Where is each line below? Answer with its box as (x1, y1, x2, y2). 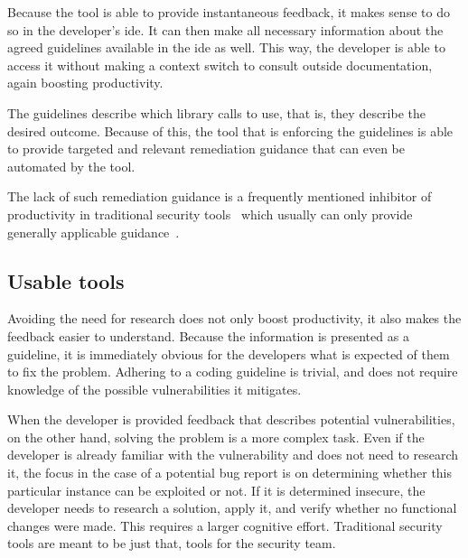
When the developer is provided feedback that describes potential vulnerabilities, (7, 410, 455, 429)
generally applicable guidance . (7, 222, 180, 241)
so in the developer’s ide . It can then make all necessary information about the (7, 20, 444, 39)
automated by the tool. (7, 156, 136, 175)
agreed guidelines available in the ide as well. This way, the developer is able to (7, 38, 445, 57)
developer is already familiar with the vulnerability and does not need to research (7, 445, 459, 464)
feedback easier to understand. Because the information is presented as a (7, 326, 409, 345)
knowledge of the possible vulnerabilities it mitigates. (7, 379, 302, 398)
